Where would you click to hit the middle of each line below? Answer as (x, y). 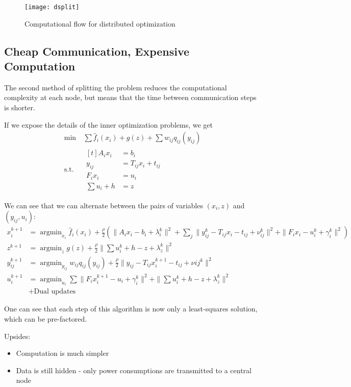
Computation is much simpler (62, 353)
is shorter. (20, 107)
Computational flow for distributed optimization (100, 23)
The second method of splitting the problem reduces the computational (116, 87)
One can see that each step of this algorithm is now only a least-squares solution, (131, 309)
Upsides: (17, 336)
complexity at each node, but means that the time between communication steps (130, 97)
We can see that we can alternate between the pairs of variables (104, 205)
